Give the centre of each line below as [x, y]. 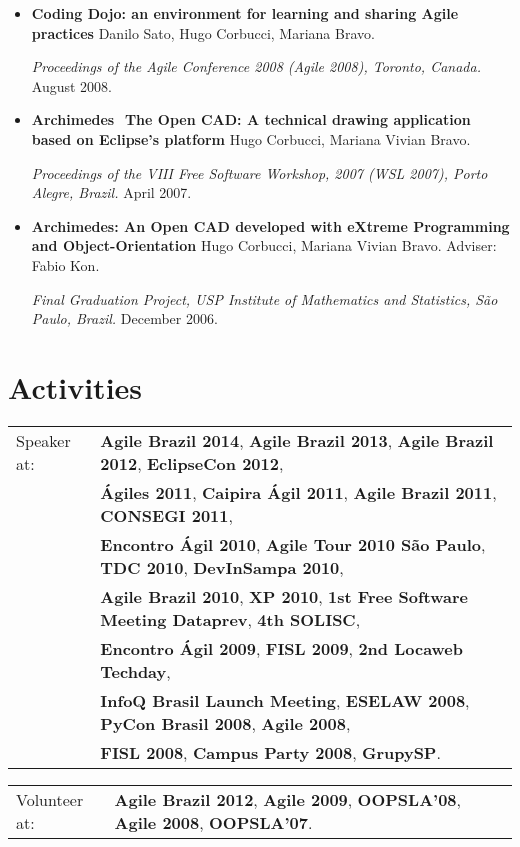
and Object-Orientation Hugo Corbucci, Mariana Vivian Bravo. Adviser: [264, 245]
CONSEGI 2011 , [166, 515]
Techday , [135, 671]
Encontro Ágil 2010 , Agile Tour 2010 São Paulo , [293, 544]
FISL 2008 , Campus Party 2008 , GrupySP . [270, 752]
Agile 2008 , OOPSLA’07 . [213, 822]
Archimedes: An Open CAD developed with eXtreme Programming [270, 225]
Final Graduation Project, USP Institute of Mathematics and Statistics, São [264, 298]
